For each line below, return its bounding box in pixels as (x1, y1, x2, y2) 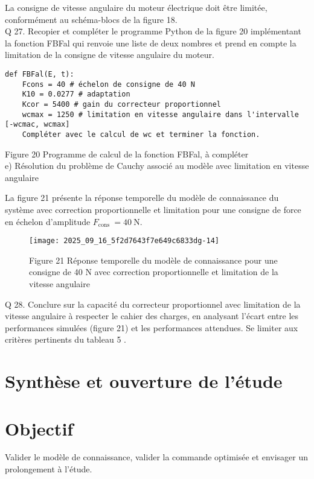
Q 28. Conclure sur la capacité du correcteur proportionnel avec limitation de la (5, 297, 301, 310)
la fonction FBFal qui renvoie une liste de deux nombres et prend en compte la (5, 36, 296, 49)
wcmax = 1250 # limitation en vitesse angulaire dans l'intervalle (22, 110, 299, 119)
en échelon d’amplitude (5, 215, 91, 227)
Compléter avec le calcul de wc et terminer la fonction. (22, 130, 260, 139)
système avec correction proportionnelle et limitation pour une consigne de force (5, 203, 301, 215)
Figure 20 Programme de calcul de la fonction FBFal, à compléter (5, 147, 249, 160)
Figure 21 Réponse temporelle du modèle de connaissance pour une (29, 253, 278, 266)
